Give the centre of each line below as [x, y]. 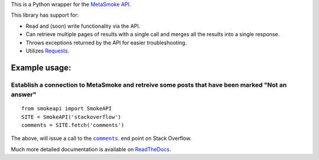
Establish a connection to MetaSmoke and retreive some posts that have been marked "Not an [149, 84]
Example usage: [41, 68]
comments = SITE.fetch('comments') [73, 125]
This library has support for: [45, 15]
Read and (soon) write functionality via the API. [83, 26]
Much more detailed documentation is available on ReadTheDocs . [91, 149]
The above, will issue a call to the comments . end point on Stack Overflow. [101, 138]
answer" [24, 94]
